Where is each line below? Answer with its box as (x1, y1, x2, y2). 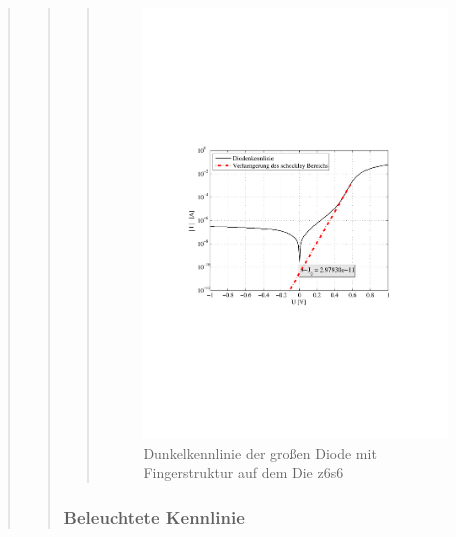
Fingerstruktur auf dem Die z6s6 (143, 462, 344, 483)
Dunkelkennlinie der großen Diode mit (143, 442, 377, 463)
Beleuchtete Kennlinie (63, 504, 245, 529)
